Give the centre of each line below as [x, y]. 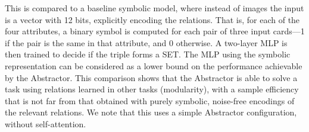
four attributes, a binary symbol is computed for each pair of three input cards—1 [155, 31]
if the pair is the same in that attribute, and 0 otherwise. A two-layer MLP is [146, 42]
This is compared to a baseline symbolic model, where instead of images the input [154, 8]
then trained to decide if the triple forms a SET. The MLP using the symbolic [148, 54]
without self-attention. [46, 123]
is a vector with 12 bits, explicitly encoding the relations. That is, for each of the [152, 19]
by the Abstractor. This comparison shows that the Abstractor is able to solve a [151, 77]
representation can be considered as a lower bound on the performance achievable [154, 65]
